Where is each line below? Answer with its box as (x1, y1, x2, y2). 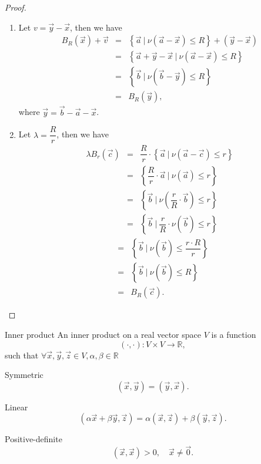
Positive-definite (5, 433, 62, 445)
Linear (5, 400, 28, 413)
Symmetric (5, 368, 43, 381)
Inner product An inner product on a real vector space (5, 328, 202, 341)
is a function (211, 328, 256, 341)
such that (5, 348, 39, 361)
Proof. (5, 1, 26, 13)
